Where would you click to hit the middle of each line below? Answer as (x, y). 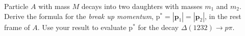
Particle (16, 6)
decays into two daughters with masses (142, 6)
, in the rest (223, 16)
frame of (17, 27)
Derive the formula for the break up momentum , (79, 16)
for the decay (158, 27)
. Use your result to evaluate (82, 27)
